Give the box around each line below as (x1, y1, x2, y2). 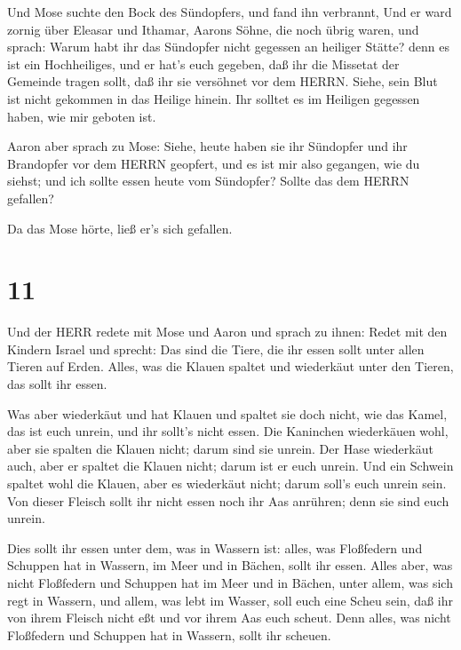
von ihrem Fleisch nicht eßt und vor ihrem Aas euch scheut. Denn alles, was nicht (7, 608, 451, 627)
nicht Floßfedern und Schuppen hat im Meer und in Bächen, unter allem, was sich (7, 573, 453, 591)
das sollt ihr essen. (7, 375, 107, 393)
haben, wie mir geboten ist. (7, 107, 156, 125)
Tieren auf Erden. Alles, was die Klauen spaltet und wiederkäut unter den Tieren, (7, 357, 454, 376)
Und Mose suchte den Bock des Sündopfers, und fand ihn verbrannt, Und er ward (7, 3, 452, 20)
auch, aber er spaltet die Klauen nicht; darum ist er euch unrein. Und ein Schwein (7, 456, 454, 475)
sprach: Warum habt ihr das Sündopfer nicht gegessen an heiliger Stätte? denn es (7, 37, 449, 56)
